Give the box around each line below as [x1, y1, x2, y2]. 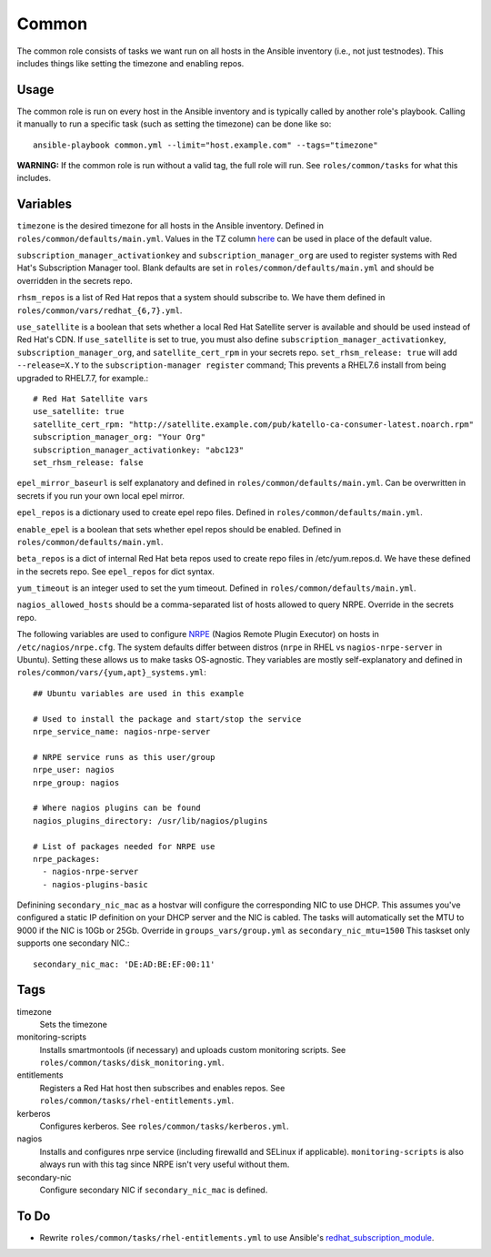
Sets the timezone [39, 1019, 108, 1029]
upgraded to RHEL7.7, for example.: [16, 372, 149, 383]
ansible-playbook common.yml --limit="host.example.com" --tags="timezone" [33, 139, 378, 150]
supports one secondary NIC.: [16, 938, 130, 948]
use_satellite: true [33, 406, 125, 417]
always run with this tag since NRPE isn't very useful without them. [39, 1159, 290, 1170]
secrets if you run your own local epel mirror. [16, 490, 185, 501]
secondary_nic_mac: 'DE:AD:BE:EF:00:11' [33, 958, 215, 969]
